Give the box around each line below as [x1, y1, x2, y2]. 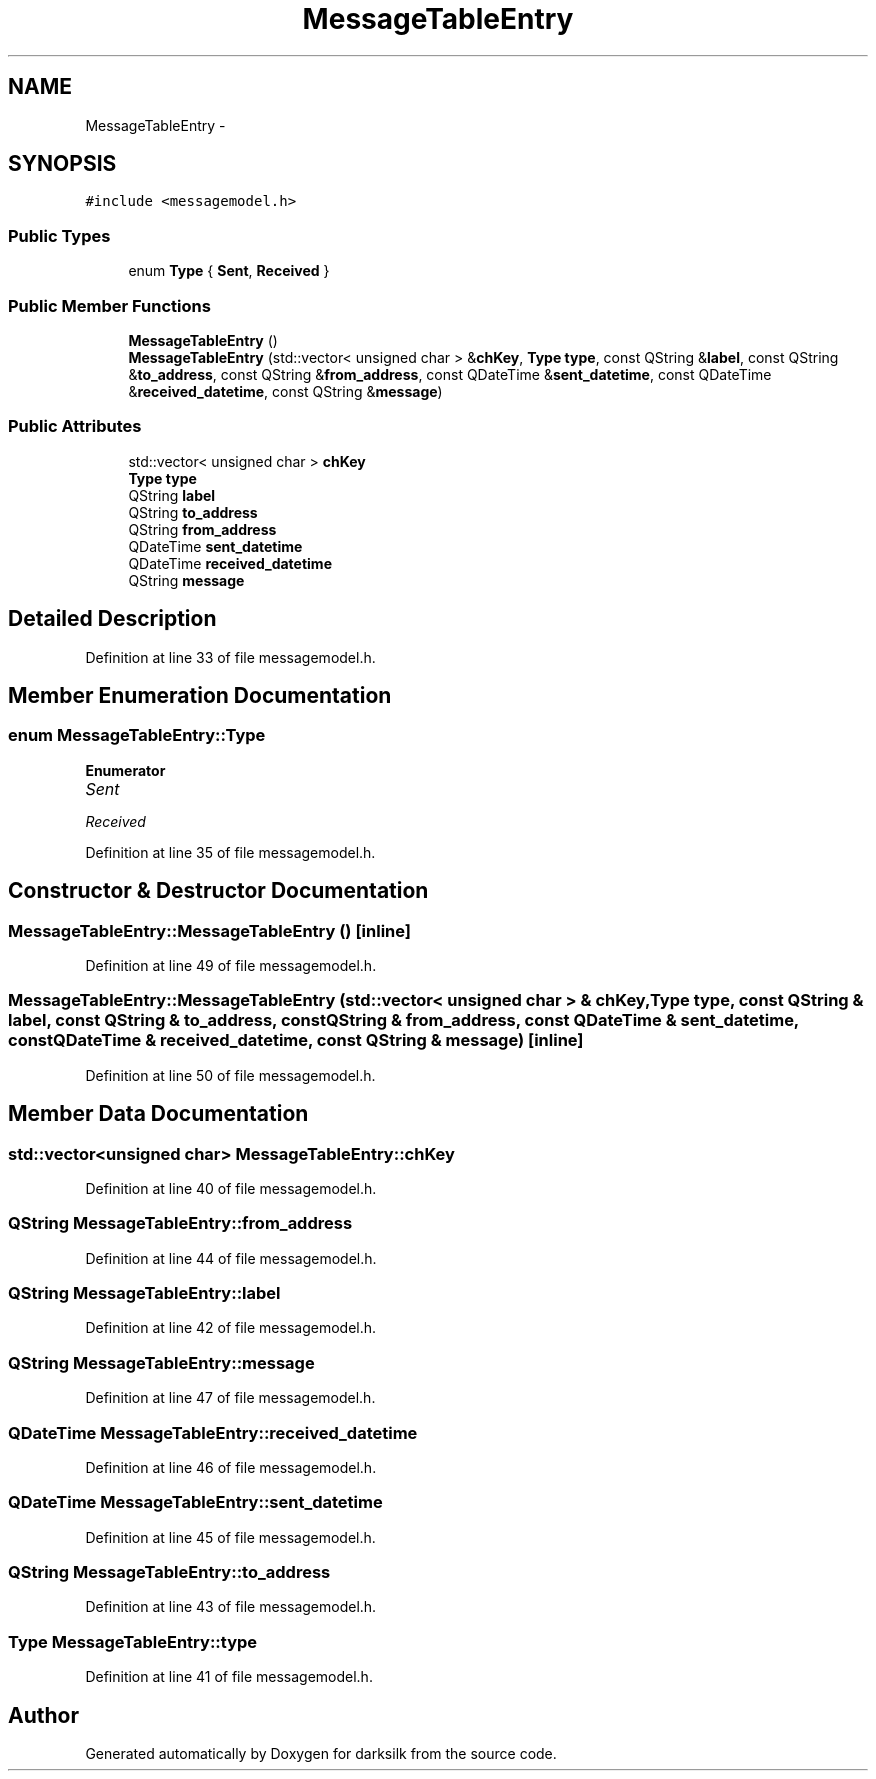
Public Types [8, 225, 111, 246]
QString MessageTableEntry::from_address [8, 1213, 353, 1234]
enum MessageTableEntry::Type [8, 725, 266, 746]
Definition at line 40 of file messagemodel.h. [85, 1179, 377, 1197]
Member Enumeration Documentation [8, 682, 392, 708]
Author [8, 1702, 79, 1728]
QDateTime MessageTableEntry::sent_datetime [8, 1492, 383, 1513]
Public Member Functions [8, 295, 211, 316]
